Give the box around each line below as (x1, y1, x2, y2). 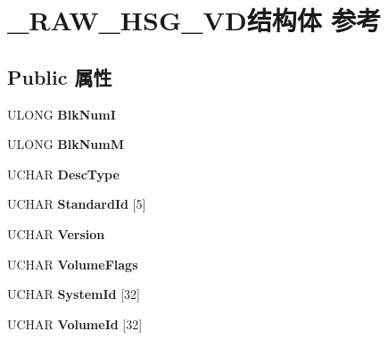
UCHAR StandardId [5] (7, 195, 146, 213)
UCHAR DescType (7, 164, 120, 183)
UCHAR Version (7, 224, 105, 243)
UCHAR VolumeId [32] (7, 314, 143, 333)
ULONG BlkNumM (7, 135, 124, 153)
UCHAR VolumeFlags (7, 254, 138, 273)
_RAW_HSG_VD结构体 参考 (7, 2, 382, 38)
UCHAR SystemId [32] (7, 285, 140, 303)
